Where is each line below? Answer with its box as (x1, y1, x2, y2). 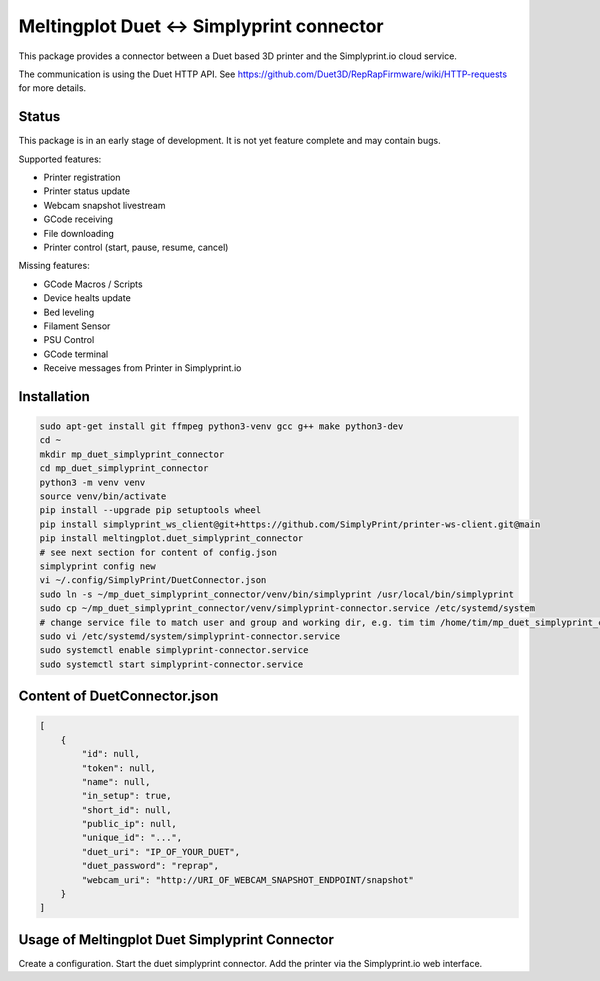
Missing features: (18, 260, 90, 272)
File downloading (43, 227, 115, 239)
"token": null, (81, 762, 157, 774)
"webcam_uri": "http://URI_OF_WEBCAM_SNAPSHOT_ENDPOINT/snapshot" (81, 874, 415, 885)
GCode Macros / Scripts (43, 278, 144, 290)
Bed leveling (43, 306, 95, 318)
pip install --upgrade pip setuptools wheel (39, 505, 262, 516)
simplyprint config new (39, 561, 157, 572)
